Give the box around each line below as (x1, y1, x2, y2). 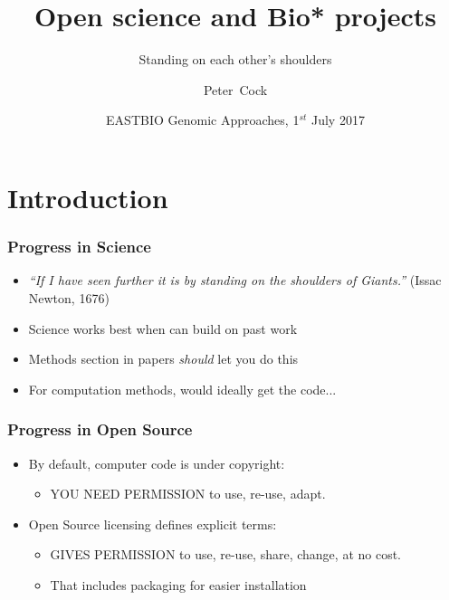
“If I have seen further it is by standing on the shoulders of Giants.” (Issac (28, 271, 442, 290)
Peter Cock (203, 80, 268, 99)
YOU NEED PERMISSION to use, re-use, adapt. (50, 484, 326, 503)
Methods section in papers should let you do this (28, 349, 299, 368)
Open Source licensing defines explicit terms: (28, 514, 277, 533)
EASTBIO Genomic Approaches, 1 (106, 110, 300, 129)
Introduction (7, 178, 168, 215)
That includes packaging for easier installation (50, 575, 307, 594)
